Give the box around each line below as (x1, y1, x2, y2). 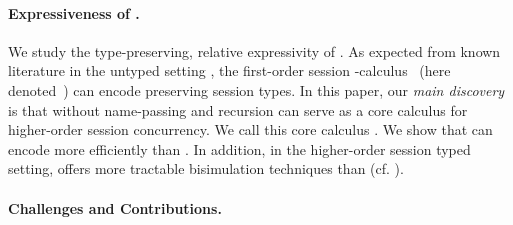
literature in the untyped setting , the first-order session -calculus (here (8, 60, 451, 81)
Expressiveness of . (8, 2, 140, 23)
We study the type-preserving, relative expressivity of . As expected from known (8, 40, 501, 61)
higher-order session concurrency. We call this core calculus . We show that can (8, 119, 493, 140)
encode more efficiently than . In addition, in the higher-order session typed (8, 138, 471, 159)
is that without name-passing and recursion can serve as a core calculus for (8, 99, 468, 120)
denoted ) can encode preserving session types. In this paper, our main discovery (8, 79, 505, 100)
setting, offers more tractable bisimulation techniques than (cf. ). (8, 158, 404, 179)
